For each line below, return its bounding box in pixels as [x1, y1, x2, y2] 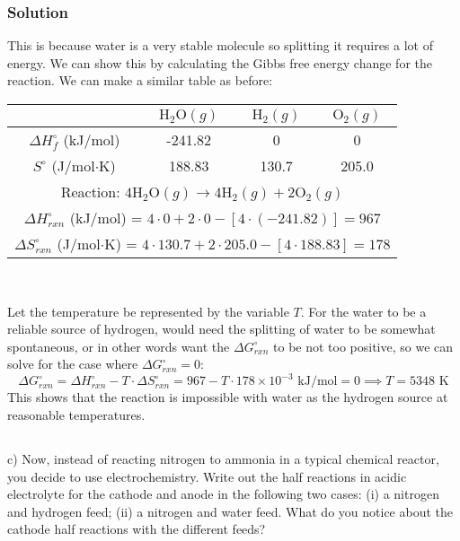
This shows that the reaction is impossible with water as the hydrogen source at [7, 388, 448, 406]
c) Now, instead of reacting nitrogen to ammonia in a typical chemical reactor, [7, 449, 439, 468]
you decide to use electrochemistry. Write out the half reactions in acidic [7, 467, 407, 485]
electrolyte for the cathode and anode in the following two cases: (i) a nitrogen [7, 484, 439, 503]
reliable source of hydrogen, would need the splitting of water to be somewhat [7, 319, 436, 338]
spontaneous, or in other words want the [7, 336, 230, 355]
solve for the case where [7, 354, 138, 373]
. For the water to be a [300, 301, 427, 320]
